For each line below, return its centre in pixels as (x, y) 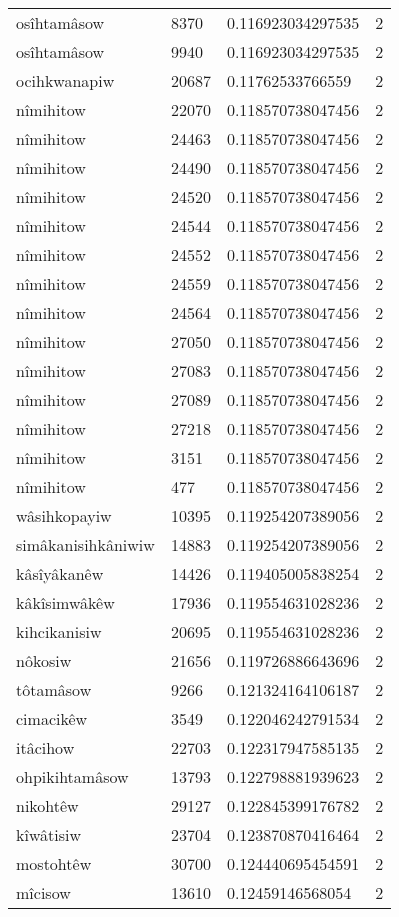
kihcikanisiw (59, 631)
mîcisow (43, 892)
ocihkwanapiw (65, 80)
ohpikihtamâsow (72, 776)
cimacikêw (52, 718)
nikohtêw (47, 805)
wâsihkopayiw (64, 515)
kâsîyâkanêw (60, 573)
